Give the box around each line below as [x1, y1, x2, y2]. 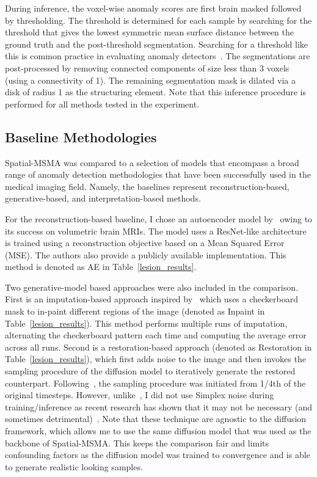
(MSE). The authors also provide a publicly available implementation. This [5, 248, 286, 261]
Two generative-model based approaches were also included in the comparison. [5, 280, 298, 293]
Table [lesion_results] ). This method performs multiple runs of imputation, [5, 316, 288, 329]
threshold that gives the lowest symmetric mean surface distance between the [5, 26, 294, 38]
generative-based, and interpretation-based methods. [5, 192, 201, 205]
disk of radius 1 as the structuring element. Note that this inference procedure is [5, 86, 307, 98]
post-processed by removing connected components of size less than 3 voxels [5, 61, 290, 74]
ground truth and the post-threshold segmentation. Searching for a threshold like [5, 37, 308, 50]
